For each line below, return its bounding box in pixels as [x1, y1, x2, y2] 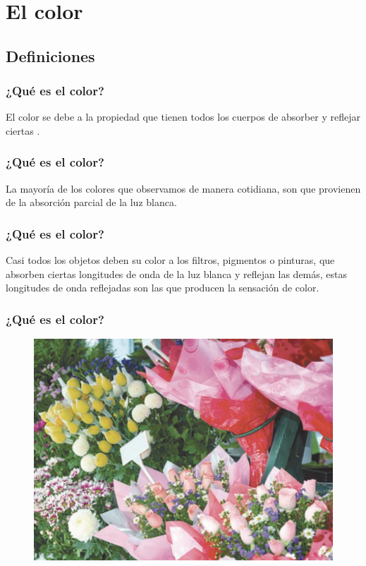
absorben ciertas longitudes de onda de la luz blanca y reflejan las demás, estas [6, 266, 348, 281]
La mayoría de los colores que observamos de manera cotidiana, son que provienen [6, 181, 361, 195]
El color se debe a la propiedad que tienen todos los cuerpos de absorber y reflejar [6, 109, 360, 124]
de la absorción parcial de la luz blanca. [6, 195, 177, 210]
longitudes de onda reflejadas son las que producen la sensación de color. [6, 280, 319, 295]
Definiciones [6, 44, 95, 66]
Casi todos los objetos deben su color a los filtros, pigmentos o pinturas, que [6, 253, 335, 267]
